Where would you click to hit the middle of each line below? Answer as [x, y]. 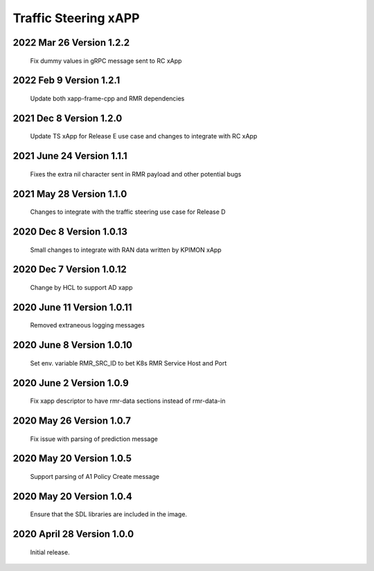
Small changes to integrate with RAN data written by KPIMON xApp [126, 250]
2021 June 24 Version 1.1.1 [70, 156]
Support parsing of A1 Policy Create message [95, 477]
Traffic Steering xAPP [76, 18]
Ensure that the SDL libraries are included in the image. [108, 514]
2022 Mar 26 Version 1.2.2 [71, 43]
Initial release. [50, 552]
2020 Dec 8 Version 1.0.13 [70, 232]
